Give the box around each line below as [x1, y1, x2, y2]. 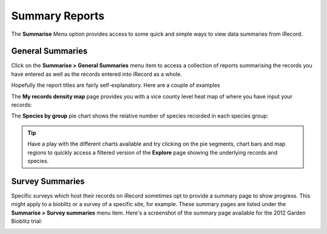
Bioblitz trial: [11, 218, 42, 225]
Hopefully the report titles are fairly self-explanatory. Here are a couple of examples [11, 82, 220, 89]
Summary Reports [11, 9, 105, 22]
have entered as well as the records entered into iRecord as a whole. [11, 70, 182, 78]
